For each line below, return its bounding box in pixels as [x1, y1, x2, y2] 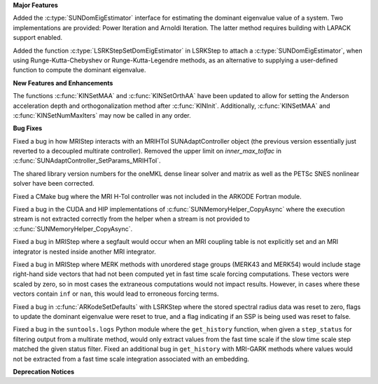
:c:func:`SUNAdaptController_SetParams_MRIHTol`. [13, 156, 161, 165]
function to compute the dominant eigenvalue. [13, 66, 146, 74]
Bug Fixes [13, 124, 43, 132]
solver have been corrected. [13, 179, 94, 188]
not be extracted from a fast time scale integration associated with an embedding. [13, 355, 250, 363]
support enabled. [13, 34, 63, 42]
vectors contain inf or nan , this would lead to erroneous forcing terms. [13, 289, 219, 298]
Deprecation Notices [13, 367, 75, 376]
